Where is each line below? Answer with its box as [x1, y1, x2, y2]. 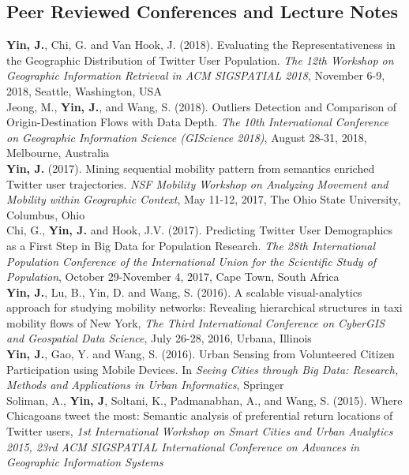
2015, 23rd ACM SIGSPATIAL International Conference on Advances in [6, 438, 360, 454]
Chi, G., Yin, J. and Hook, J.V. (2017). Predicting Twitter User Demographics [6, 222, 393, 238]
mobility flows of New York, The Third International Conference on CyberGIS [6, 314, 385, 331]
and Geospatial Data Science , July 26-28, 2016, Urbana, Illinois [6, 330, 312, 346]
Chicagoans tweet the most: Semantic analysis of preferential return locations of [6, 407, 393, 424]
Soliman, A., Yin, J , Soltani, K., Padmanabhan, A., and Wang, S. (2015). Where [6, 391, 403, 408]
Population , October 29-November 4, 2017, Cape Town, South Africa [6, 268, 340, 285]
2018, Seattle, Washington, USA [6, 82, 162, 99]
